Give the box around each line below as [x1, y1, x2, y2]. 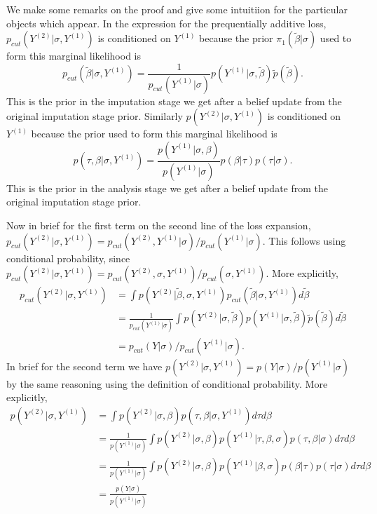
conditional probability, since [6, 250, 130, 265]
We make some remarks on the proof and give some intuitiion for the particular [6, 2, 348, 16]
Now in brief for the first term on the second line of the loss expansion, [6, 217, 311, 232]
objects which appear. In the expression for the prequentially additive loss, [6, 15, 327, 30]
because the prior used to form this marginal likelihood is [31, 126, 277, 141]
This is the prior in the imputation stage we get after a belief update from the [6, 93, 342, 108]
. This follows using [262, 233, 346, 248]
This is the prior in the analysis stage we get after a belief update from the [6, 180, 329, 195]
